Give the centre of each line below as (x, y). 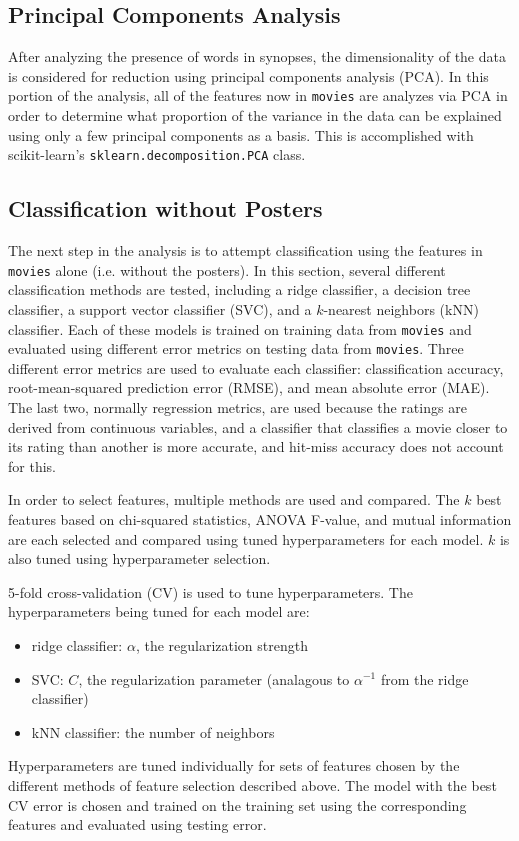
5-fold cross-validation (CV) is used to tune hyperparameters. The (210, 591)
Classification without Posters (165, 208)
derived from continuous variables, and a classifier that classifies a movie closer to (258, 426)
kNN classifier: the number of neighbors (153, 731)
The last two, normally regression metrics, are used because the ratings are (237, 407)
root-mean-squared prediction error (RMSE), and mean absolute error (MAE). (249, 387)
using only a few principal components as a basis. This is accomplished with (241, 134)
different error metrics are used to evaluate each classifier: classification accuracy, (256, 367)
